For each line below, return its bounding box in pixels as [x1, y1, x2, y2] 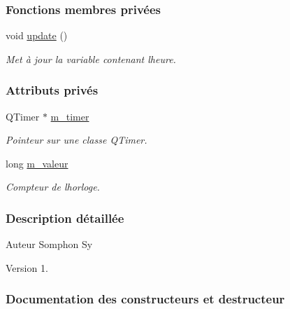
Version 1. [6, 260, 48, 275]
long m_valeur [6, 156, 68, 170]
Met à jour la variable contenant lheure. [6, 51, 176, 66]
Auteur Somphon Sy [6, 237, 93, 252]
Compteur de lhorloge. [6, 179, 100, 194]
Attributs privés [6, 81, 99, 99]
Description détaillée [6, 209, 124, 226]
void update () [6, 28, 68, 43]
